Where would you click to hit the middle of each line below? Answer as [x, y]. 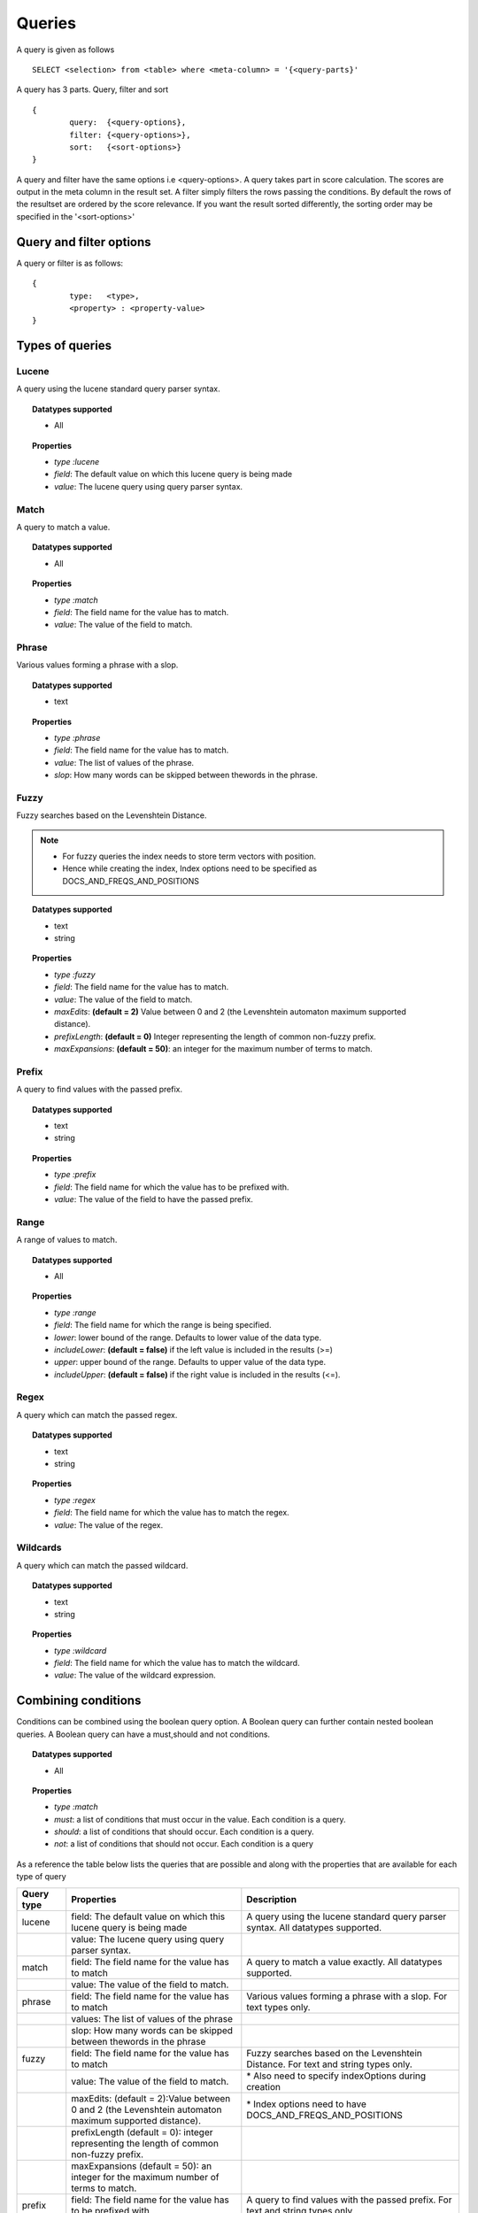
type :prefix [75, 1175]
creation [263, 2086]
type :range [75, 1312]
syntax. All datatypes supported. [314, 1927]
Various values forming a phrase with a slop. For [347, 1996]
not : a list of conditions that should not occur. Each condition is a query [184, 1844]
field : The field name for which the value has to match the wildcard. [177, 1663]
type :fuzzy [75, 975]
